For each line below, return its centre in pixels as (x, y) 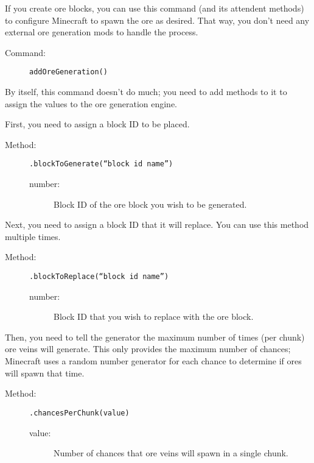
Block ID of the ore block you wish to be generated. (150, 204)
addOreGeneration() (68, 72)
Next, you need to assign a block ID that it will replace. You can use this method (157, 224)
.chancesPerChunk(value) (79, 413)
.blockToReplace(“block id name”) (99, 277)
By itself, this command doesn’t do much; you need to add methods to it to (146, 92)
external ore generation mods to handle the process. (102, 32)
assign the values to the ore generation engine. (91, 103)
